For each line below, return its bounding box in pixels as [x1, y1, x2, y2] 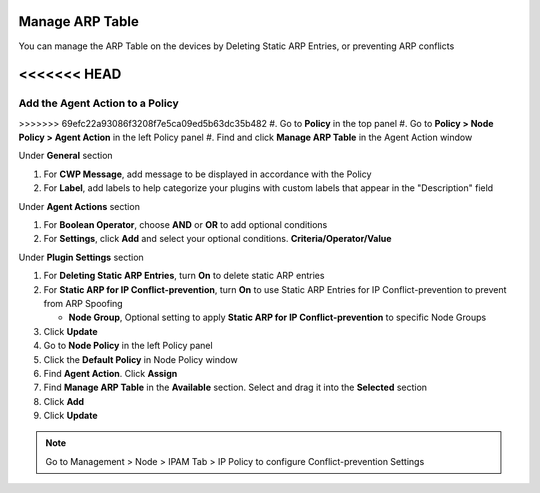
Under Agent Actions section [18, 200, 140, 212]
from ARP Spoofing [43, 297, 124, 309]
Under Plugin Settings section [18, 251, 144, 263]
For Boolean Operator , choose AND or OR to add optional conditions [43, 219, 328, 231]
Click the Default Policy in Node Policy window [43, 353, 239, 365]
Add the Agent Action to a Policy [18, 96, 179, 110]
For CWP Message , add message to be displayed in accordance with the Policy [43, 168, 372, 180]
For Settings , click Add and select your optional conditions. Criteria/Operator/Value [43, 233, 392, 245]
